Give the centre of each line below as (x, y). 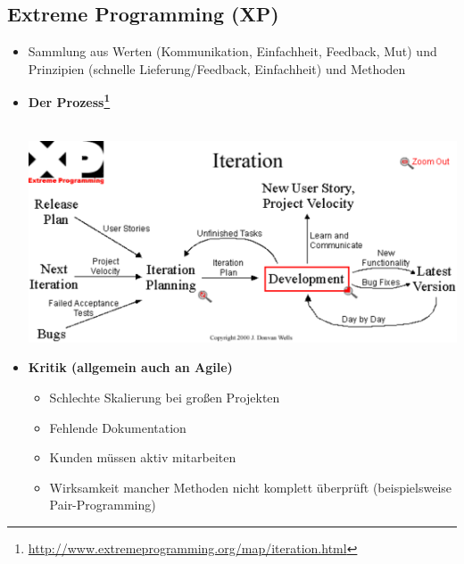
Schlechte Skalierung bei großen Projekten (165, 397)
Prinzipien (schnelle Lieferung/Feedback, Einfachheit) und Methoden (217, 68)
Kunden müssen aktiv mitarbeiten (143, 457)
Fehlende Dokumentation (118, 427)
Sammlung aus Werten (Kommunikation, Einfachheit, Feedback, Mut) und (232, 51)
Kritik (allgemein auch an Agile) (130, 367)
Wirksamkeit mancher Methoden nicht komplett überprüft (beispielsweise (251, 487)
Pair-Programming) (103, 505)
